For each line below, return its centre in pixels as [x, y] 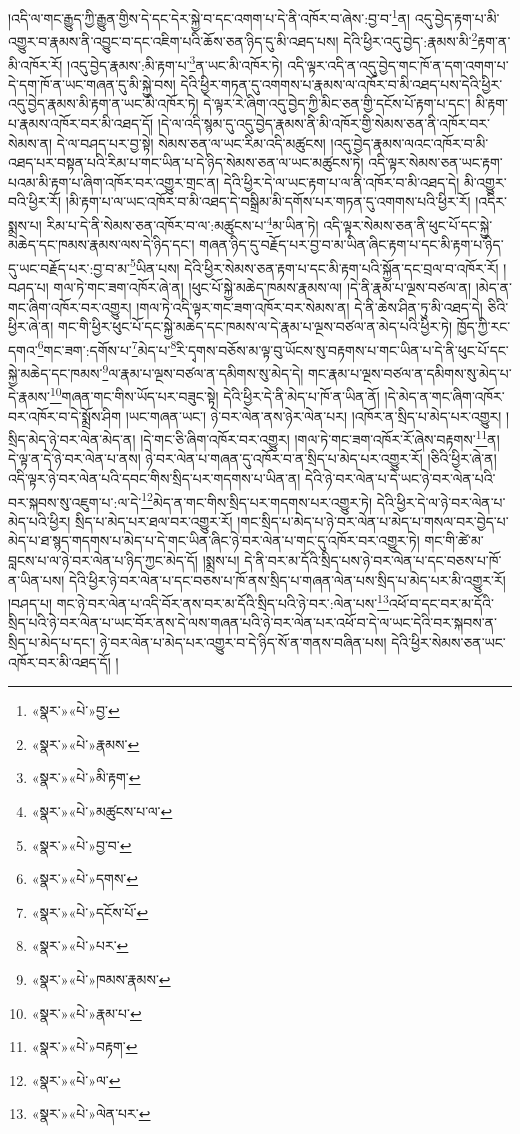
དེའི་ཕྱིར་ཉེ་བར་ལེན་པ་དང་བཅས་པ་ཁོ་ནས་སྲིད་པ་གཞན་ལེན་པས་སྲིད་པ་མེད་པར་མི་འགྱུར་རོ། [287, 579]
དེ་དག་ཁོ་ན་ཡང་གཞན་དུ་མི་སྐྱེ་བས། [92, 83]
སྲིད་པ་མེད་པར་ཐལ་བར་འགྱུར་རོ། [154, 520]
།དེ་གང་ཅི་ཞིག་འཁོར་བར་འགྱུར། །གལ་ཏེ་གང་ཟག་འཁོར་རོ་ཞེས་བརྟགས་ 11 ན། [320, 437]
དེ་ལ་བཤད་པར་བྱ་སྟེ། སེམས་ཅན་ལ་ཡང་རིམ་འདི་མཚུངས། [191, 142]
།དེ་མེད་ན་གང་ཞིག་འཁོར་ [444, 395]
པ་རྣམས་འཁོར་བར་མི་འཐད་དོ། [81, 122]
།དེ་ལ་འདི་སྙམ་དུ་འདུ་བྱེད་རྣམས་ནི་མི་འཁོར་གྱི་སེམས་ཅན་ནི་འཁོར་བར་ [324, 122]
